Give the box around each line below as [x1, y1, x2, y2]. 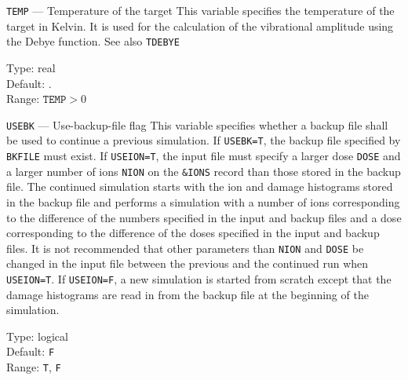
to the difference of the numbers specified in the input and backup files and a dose [6, 209, 402, 225]
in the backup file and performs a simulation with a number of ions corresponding [6, 193, 400, 210]
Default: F [6, 343, 55, 360]
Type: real [6, 59, 56, 75]
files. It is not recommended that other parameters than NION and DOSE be [6, 239, 364, 256]
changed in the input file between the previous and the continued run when [6, 255, 369, 272]
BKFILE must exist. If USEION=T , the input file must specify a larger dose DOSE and [6, 148, 401, 163]
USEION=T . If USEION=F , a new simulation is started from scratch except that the [6, 270, 392, 287]
